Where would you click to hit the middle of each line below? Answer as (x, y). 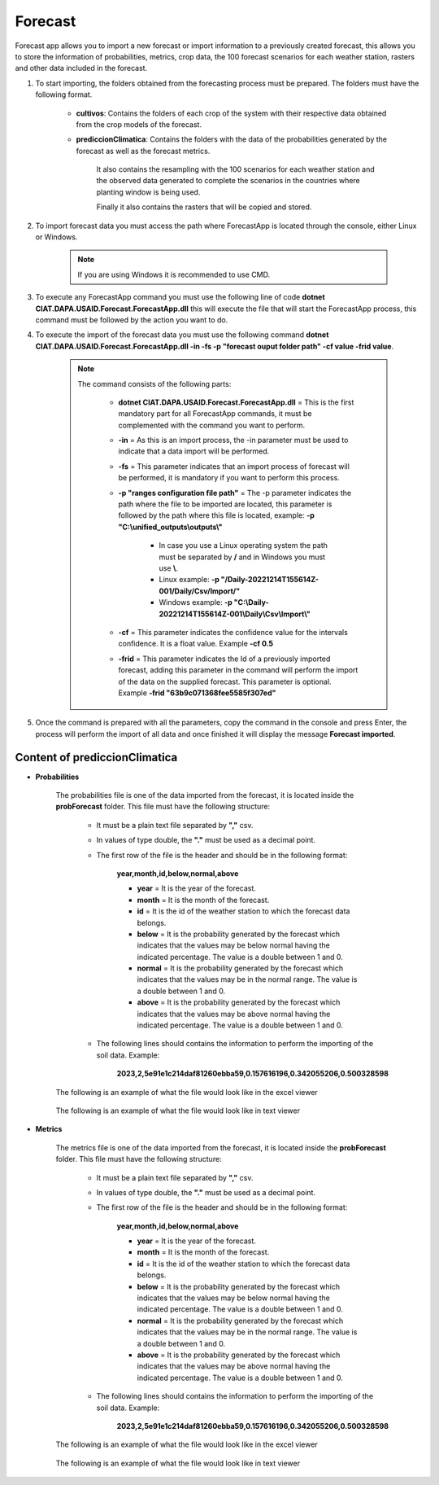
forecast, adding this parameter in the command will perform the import (238, 670)
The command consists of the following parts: (154, 383)
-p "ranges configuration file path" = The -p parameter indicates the (235, 493)
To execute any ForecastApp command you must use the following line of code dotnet (180, 297)
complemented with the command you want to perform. (212, 425)
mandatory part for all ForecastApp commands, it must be (215, 414)
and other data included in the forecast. (81, 68)
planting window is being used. (148, 192)
